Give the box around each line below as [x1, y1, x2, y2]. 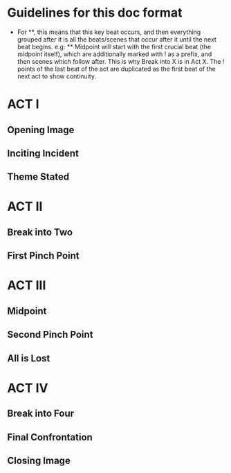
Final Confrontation [7, 431, 93, 443]
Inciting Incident [7, 147, 80, 159]
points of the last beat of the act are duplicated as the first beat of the [17, 64, 216, 73]
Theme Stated [7, 171, 70, 183]
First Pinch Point [7, 250, 80, 261]
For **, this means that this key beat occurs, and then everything [17, 28, 201, 36]
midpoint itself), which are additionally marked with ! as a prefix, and [17, 50, 212, 58]
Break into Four [7, 408, 75, 420]
